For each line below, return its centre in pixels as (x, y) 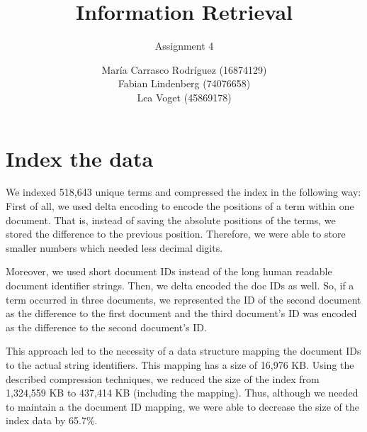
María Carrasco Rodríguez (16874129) (184, 69)
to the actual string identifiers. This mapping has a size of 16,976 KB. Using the (180, 364)
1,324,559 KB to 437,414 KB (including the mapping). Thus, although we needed (182, 393)
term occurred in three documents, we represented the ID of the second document (183, 299)
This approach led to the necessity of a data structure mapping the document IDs (183, 351)
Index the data (80, 158)
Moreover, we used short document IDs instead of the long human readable (169, 271)
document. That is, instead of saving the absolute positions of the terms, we (171, 220)
